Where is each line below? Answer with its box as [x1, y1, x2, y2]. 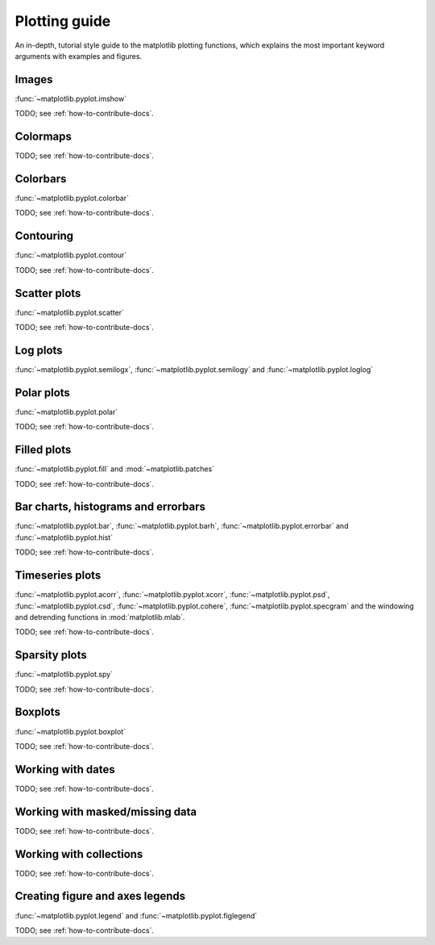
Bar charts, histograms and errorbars [14, 500, 205, 514]
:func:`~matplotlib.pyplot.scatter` [14, 307, 125, 317]
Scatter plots [14, 286, 81, 300]
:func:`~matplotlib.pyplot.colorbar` [14, 194, 129, 203]
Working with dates [14, 763, 116, 776]
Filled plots [14, 443, 72, 457]
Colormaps [14, 130, 72, 144]
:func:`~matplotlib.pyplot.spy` [14, 670, 113, 679]
